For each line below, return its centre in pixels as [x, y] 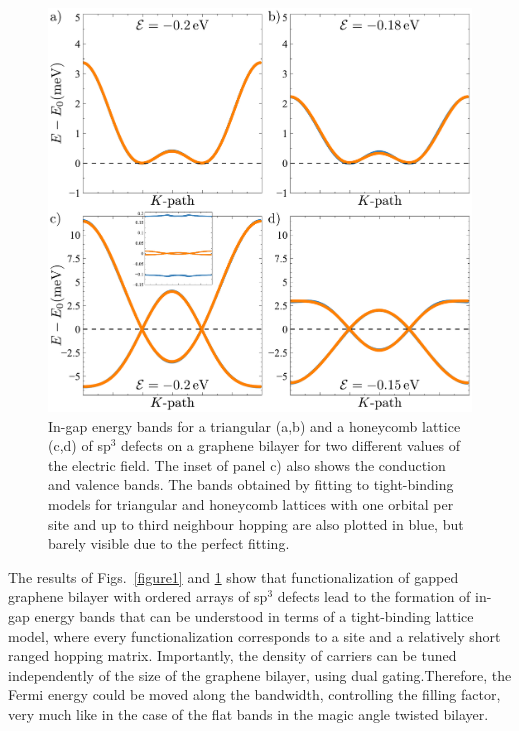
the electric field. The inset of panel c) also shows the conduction [247, 464]
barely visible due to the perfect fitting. [169, 543]
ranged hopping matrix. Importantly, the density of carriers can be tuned [232, 655]
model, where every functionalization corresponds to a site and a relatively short [254, 635]
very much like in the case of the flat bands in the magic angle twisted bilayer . [248, 714]
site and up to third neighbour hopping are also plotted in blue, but [256, 523]
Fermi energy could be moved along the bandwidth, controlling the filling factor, [254, 694]
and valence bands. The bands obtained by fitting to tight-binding [251, 484]
